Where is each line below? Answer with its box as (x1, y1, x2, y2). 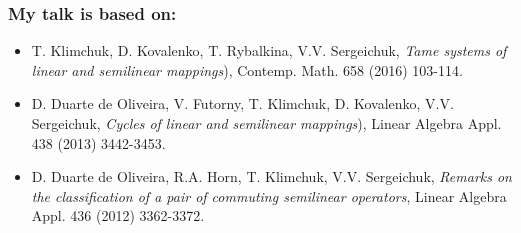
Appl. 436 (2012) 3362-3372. (31, 205, 205, 226)
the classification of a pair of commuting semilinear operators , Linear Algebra (31, 185, 507, 206)
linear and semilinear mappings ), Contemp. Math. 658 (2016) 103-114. (31, 59, 463, 80)
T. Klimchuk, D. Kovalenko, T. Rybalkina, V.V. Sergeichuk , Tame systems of (31, 40, 507, 61)
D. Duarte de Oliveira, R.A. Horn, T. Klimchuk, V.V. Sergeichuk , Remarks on (31, 166, 512, 187)
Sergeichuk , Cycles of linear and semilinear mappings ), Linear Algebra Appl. (31, 113, 502, 133)
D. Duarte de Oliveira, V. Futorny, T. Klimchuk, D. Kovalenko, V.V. (31, 93, 454, 114)
